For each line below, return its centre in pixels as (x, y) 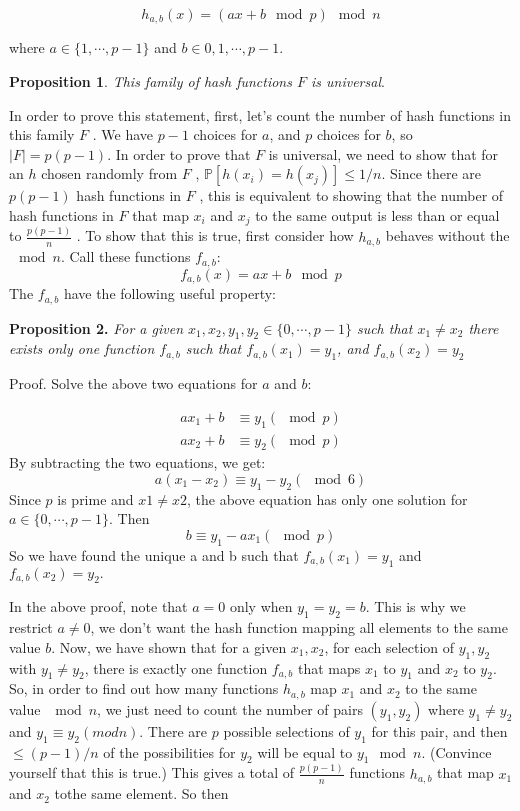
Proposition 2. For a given (96, 327)
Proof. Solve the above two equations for (133, 383)
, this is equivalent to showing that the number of (351, 195)
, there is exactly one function (176, 667)
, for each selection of (389, 646)
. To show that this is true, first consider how (215, 235)
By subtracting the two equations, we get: (137, 462)
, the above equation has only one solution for (327, 498)
